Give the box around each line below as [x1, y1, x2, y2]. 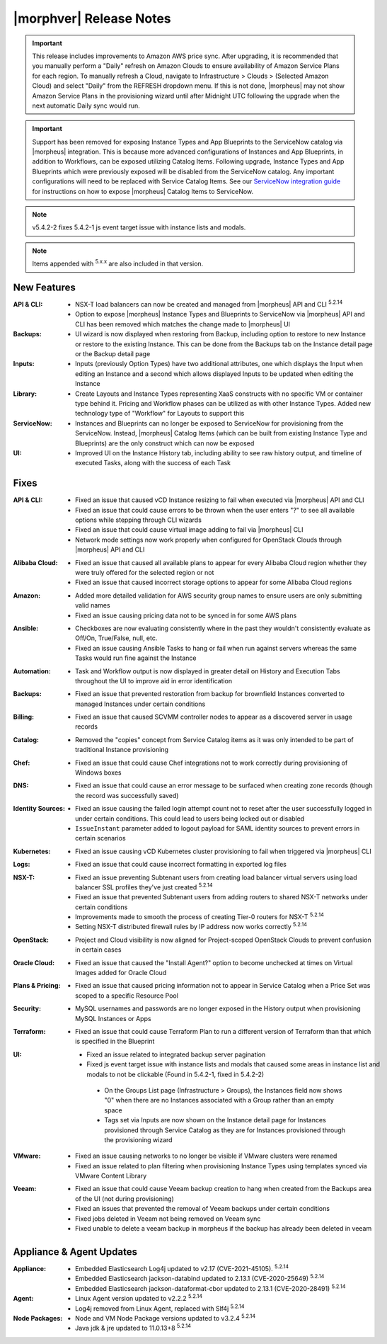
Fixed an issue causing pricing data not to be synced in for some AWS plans [75, 611, 297, 620]
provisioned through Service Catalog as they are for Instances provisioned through [104, 1126, 346, 1134]
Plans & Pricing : [13, 981, 61, 990]
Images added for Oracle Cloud [75, 969, 167, 977]
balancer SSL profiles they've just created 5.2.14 [75, 882, 213, 892]
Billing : [13, 712, 35, 722]
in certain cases [75, 945, 122, 954]
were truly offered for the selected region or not [75, 568, 214, 576]
